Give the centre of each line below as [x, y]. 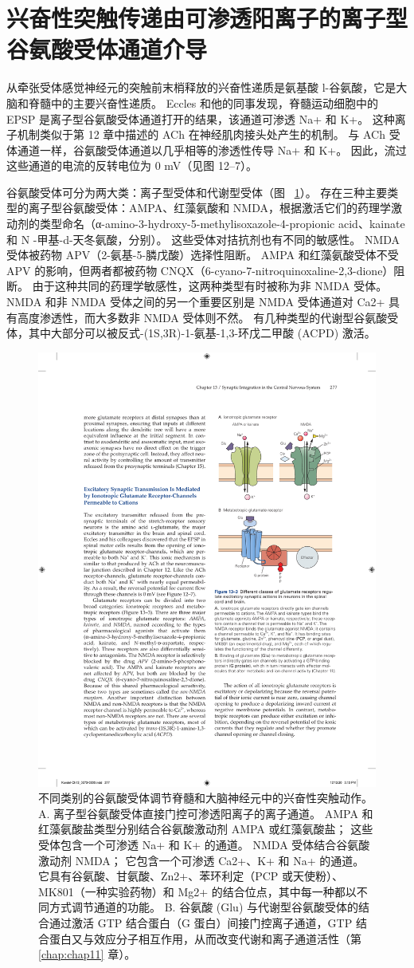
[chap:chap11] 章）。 [87, 954]
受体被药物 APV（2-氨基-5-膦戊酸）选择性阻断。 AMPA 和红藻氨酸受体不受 [203, 255]
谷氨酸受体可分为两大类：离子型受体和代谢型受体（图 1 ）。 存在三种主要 [197, 192]
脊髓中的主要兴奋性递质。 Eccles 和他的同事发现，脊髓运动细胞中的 [203, 102]
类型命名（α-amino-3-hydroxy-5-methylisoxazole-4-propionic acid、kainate [222, 224]
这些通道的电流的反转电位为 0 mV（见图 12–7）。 [132, 165]
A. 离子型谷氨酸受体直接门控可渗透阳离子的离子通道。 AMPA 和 [206, 813]
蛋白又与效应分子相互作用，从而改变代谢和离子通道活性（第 [205, 938]
